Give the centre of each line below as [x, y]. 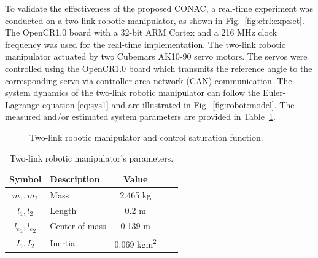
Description [75, 179]
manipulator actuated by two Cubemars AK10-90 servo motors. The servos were [156, 56]
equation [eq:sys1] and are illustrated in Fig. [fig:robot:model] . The [168, 104]
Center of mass [78, 226]
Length [63, 210]
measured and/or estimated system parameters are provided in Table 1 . [140, 116]
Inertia [63, 242]
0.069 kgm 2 [135, 243]
